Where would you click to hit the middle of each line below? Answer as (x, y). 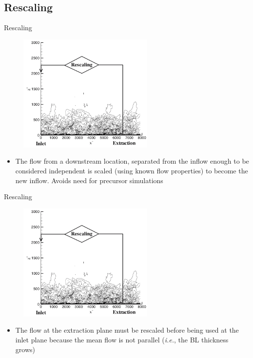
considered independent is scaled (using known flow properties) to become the (132, 170)
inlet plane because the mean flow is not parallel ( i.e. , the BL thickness (122, 339)
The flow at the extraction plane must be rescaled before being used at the (127, 330)
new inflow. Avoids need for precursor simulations (89, 180)
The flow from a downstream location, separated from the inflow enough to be (132, 161)
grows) (25, 349)
